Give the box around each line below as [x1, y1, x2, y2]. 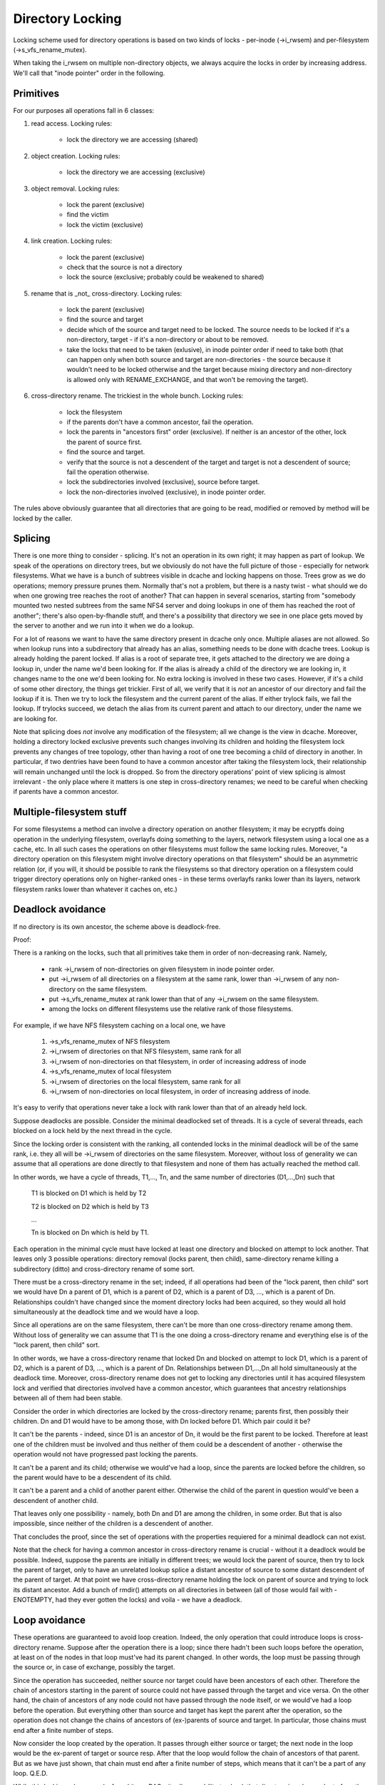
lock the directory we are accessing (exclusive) [66, 168, 206, 176]
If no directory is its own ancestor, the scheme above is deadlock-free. [13, 922, 221, 931]
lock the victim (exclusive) [66, 220, 144, 228]
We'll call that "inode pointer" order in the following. [13, 69, 165, 77]
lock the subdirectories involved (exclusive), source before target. [66, 478, 260, 486]
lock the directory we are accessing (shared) [66, 136, 199, 144]
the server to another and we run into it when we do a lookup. [13, 621, 195, 630]
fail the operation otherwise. [66, 468, 150, 476]
